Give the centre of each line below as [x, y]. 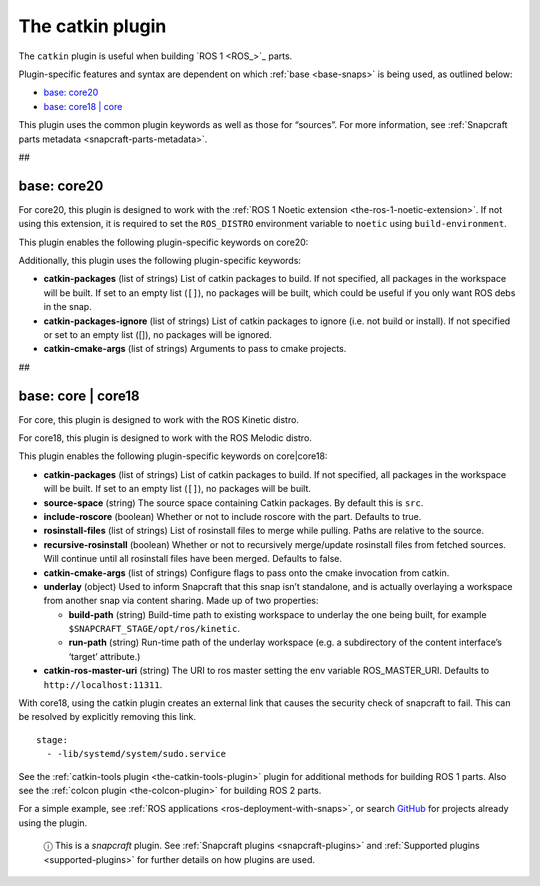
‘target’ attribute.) [104, 656]
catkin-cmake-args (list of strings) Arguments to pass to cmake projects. [195, 349]
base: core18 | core [83, 106]
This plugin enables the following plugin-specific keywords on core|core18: [173, 456]
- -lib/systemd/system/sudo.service [136, 754]
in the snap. [67, 307]
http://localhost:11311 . [103, 684]
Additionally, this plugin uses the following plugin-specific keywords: [160, 260]
